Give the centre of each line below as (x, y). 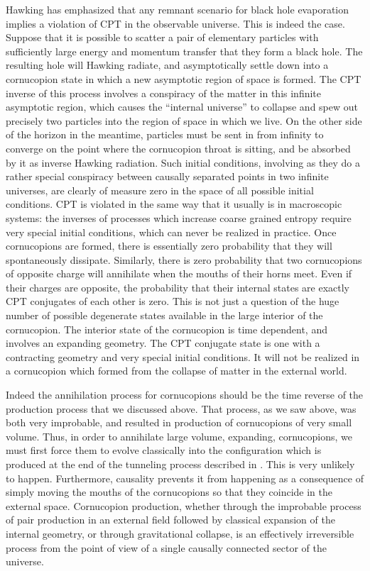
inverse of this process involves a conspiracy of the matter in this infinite (164, 93)
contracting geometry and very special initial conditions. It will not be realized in (183, 356)
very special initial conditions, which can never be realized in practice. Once (171, 232)
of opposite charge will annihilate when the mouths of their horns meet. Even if (179, 273)
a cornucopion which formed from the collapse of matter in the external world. (176, 371)
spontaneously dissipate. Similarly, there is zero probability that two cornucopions (184, 259)
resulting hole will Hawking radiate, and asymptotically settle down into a (167, 65)
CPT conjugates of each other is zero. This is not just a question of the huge (173, 301)
